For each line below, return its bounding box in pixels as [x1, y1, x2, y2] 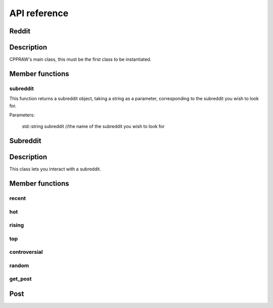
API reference [9, 8, 69, 19]
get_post [9, 276, 32, 283]
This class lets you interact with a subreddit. [9, 166, 101, 172]
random [9, 262, 29, 269]
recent [9, 195, 26, 202]
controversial [9, 248, 43, 255]
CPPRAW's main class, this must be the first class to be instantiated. [9, 56, 152, 63]
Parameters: [9, 112, 35, 118]
